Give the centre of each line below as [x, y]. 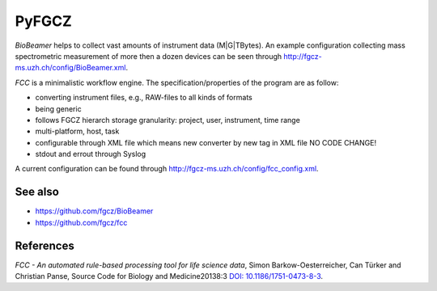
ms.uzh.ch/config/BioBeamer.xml [70, 68]
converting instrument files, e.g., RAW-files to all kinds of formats [144, 98]
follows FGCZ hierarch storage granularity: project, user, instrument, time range [168, 120]
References [45, 245]
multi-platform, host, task [77, 131]
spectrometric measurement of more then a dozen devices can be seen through [148, 56]
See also [37, 192]
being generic [58, 108]
